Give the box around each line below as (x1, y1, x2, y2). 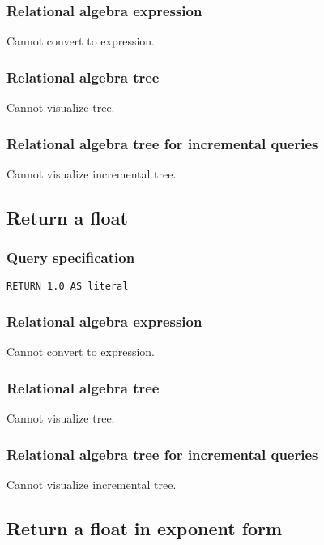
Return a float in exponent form (6, 515, 283, 540)
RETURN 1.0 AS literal (6, 281, 129, 293)
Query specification (6, 247, 135, 268)
